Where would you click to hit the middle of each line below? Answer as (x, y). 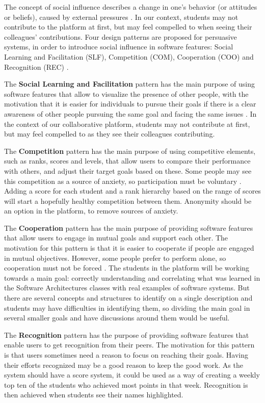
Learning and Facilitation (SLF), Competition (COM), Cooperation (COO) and (129, 56)
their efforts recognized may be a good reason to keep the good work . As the (124, 365)
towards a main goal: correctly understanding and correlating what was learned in (132, 277)
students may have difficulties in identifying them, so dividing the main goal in (127, 307)
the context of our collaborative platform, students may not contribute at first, (127, 124)
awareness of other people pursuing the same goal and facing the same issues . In (130, 113)
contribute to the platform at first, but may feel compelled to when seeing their (128, 27)
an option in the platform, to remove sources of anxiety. (91, 211)
